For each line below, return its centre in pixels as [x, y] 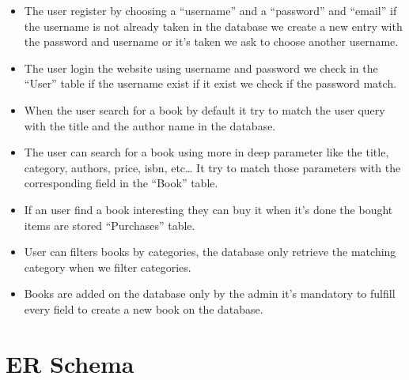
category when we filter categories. [108, 267]
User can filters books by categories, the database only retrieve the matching [210, 252]
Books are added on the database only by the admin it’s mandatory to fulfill [210, 293]
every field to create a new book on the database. [144, 309]
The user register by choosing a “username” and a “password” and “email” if [210, 10]
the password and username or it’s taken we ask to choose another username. [211, 41]
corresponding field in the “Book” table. [121, 183]
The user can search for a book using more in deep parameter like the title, [206, 152]
